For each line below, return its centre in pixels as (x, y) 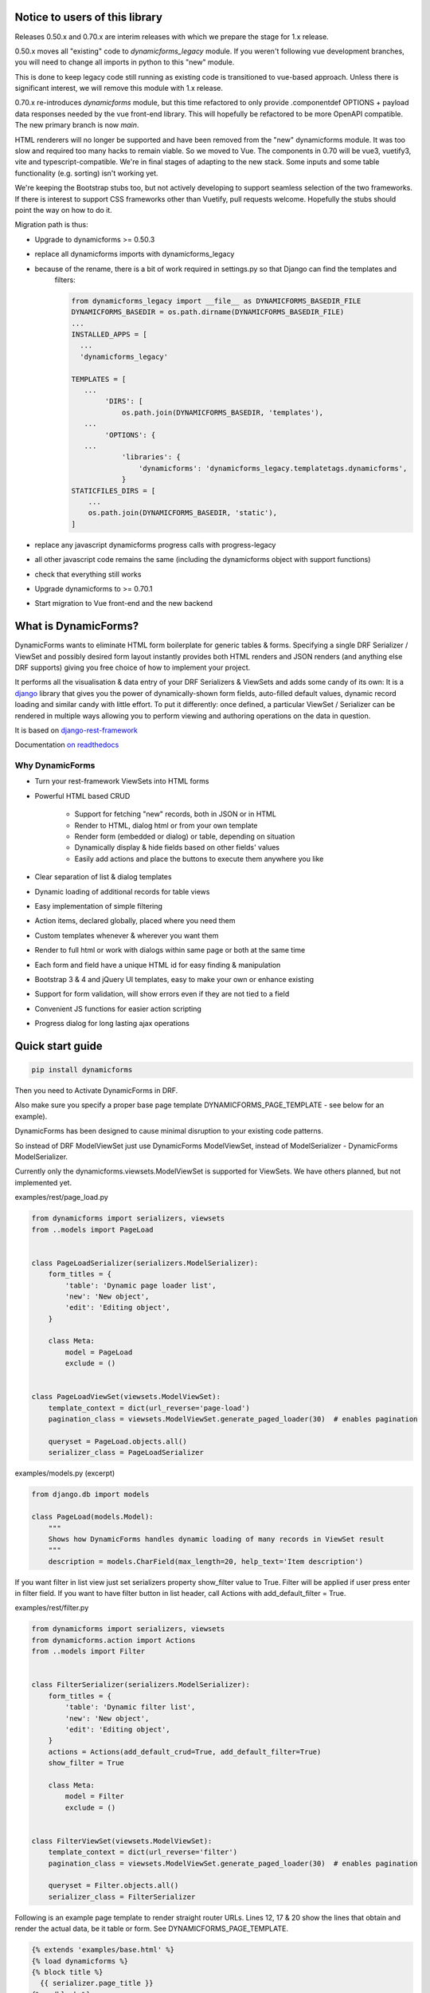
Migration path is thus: (51, 225)
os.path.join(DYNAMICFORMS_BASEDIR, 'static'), (183, 513)
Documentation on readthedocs (67, 745)
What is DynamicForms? (77, 626)
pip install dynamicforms (82, 1070)
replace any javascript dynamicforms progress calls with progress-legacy (155, 544)
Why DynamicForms (55, 765)
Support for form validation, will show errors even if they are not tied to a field (162, 994)
